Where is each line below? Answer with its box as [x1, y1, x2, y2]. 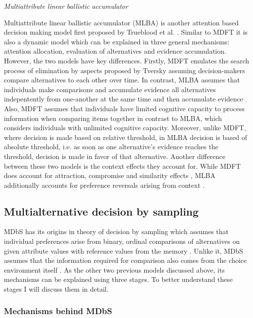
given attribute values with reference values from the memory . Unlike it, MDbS [4, 245, 243, 256]
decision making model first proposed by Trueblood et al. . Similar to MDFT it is [4, 27, 248, 37]
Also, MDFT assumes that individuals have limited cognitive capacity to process [4, 103, 245, 113]
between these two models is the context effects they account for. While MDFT [4, 160, 241, 171]
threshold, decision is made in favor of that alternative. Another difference [4, 151, 226, 161]
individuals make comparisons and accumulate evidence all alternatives [4, 84, 216, 94]
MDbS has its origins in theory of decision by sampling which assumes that [4, 226, 229, 237]
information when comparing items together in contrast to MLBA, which [4, 113, 222, 123]
